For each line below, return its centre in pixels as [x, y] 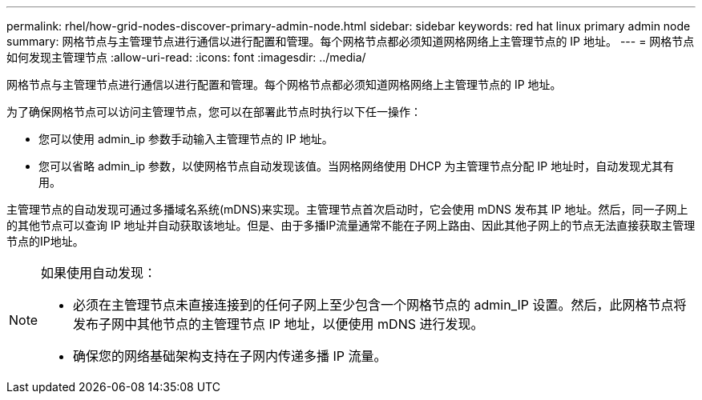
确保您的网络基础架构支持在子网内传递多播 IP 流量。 [230, 356]
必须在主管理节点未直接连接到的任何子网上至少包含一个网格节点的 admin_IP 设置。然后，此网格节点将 [380, 305]
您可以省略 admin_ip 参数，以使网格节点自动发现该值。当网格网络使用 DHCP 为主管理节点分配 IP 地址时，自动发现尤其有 [357, 166]
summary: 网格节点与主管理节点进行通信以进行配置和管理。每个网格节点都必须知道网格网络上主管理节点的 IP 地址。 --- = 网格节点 [351, 41]
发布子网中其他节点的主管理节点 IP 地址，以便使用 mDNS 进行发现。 [278, 324]
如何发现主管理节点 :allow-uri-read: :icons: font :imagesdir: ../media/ [186, 57]
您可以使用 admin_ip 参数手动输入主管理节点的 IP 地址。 [186, 139]
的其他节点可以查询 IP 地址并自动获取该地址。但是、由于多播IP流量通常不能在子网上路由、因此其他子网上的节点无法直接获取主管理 [351, 225]
